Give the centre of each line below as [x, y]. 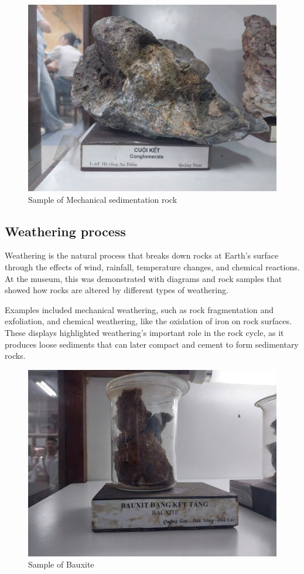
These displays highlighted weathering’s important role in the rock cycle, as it [144, 332]
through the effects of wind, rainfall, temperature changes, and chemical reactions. [152, 266]
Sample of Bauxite [61, 564]
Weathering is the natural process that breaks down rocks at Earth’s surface [142, 255]
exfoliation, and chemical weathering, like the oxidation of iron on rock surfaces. [148, 321]
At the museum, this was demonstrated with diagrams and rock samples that [144, 278]
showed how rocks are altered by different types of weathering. [117, 290]
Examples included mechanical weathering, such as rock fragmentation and [139, 309]
